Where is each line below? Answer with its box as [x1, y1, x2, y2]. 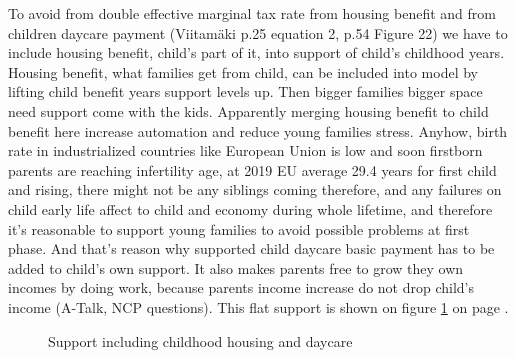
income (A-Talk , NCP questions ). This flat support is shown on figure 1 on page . [8, 296, 509, 317]
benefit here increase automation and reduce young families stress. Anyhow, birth [8, 120, 508, 141]
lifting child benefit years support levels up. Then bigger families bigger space [8, 81, 483, 102]
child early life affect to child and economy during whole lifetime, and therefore [8, 198, 493, 219]
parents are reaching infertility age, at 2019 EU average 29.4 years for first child [8, 159, 497, 180]
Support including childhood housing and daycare [48, 330, 353, 351]
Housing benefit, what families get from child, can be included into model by [8, 61, 478, 82]
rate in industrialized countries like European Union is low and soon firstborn [8, 140, 483, 161]
